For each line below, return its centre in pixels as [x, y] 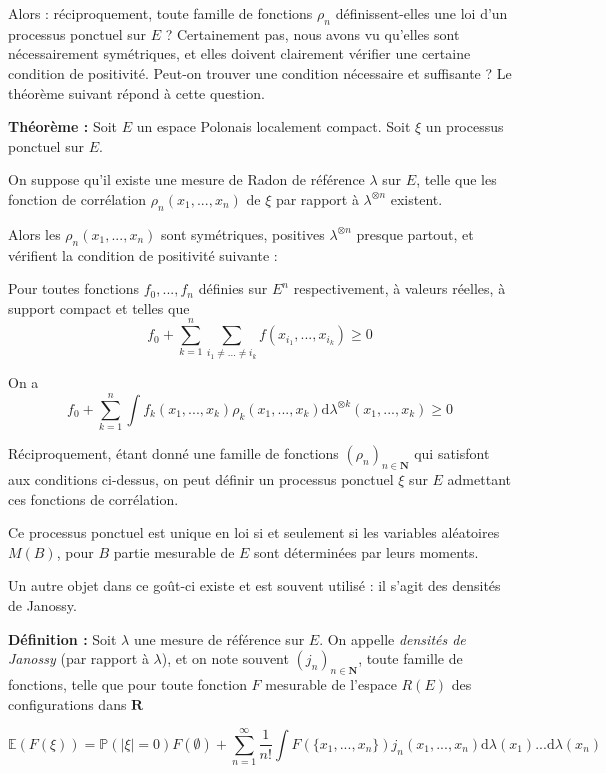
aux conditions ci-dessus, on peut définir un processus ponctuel [201, 478]
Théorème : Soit [63, 126]
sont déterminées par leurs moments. [366, 551]
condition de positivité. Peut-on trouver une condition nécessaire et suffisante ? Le [260, 72]
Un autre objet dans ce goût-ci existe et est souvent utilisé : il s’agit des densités [254, 585]
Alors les [34, 233]
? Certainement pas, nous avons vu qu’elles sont [312, 33]
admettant [479, 478]
